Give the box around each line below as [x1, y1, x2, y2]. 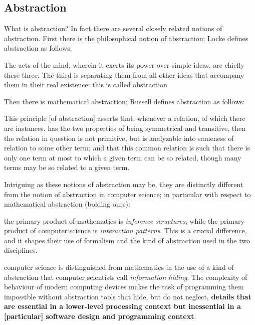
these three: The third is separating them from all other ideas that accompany [4, 69, 244, 80]
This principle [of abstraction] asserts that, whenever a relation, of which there [4, 113, 245, 123]
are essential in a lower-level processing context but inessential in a [4, 301, 241, 311]
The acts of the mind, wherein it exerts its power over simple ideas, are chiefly [4, 59, 244, 70]
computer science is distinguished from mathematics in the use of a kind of [4, 262, 234, 272]
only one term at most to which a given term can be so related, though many [4, 152, 241, 162]
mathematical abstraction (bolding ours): [4, 199, 130, 209]
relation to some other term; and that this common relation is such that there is [4, 142, 250, 153]
